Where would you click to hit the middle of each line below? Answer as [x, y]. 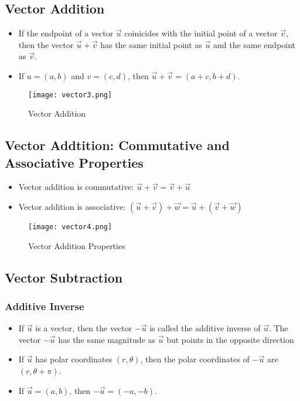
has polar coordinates [74, 359]
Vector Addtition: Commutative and [117, 145]
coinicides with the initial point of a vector [201, 33]
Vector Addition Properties [77, 245]
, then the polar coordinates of [195, 359]
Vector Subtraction [64, 277]
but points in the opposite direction [230, 339]
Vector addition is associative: [72, 207]
